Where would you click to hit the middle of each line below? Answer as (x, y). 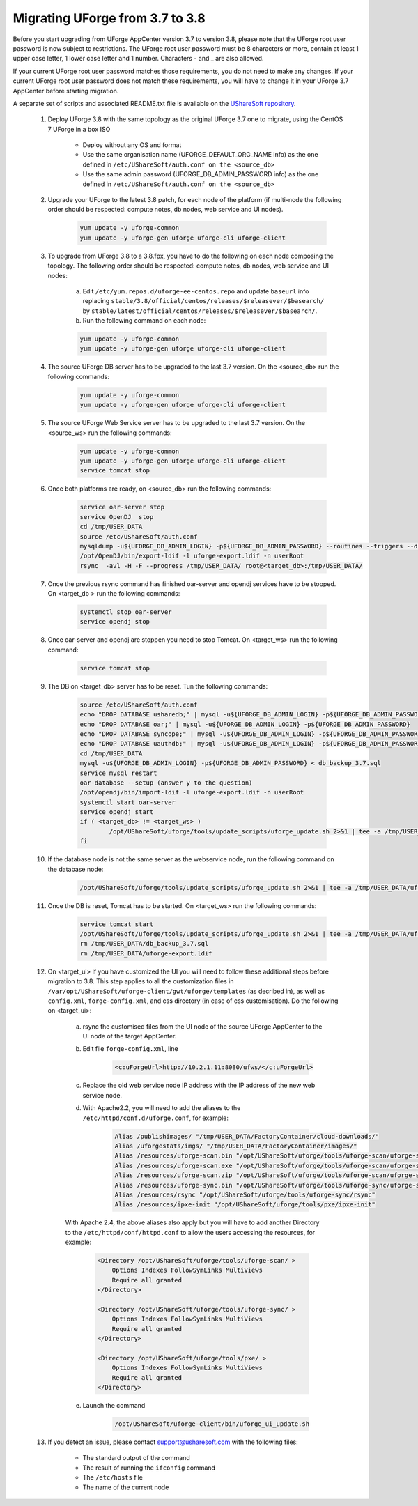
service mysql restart (118, 773)
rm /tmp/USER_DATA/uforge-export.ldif (146, 953)
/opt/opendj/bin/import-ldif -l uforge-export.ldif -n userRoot (192, 792)
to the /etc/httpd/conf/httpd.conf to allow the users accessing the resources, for (190, 1232)
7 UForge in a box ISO (79, 129)
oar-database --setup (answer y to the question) (166, 783)
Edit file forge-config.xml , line (131, 1049)
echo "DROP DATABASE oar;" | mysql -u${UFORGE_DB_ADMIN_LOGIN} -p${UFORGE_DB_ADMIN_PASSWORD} (245, 724)
